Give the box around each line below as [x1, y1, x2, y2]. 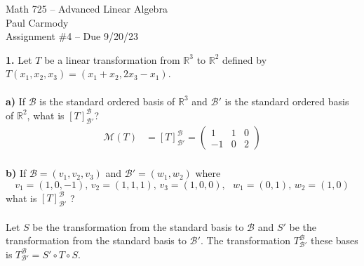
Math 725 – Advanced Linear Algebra [6, 1, 168, 15]
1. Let [6, 52, 32, 67]
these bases [310, 233, 358, 248]
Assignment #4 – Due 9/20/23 [6, 29, 138, 44]
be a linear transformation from [44, 52, 180, 67]
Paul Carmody [6, 15, 69, 29]
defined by [222, 52, 267, 67]
